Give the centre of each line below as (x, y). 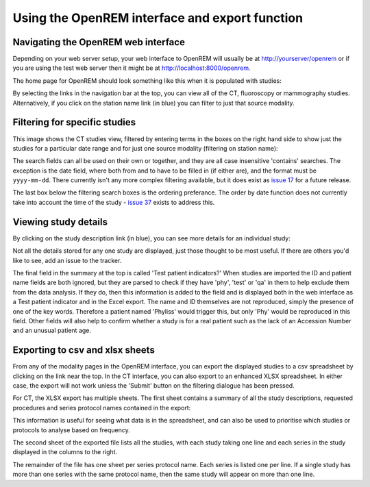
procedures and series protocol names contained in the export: (102, 408)
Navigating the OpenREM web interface (99, 42)
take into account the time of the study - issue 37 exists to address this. (114, 202)
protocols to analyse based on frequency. (71, 430)
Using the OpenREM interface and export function (158, 18)
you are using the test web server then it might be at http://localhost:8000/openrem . (132, 68)
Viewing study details (60, 222)
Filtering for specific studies (74, 122)
